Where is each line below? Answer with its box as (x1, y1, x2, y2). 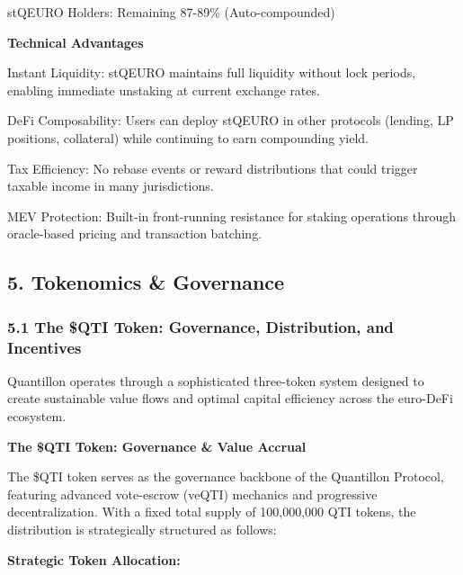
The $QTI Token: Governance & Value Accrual (7, 436, 307, 455)
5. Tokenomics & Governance (7, 268, 285, 296)
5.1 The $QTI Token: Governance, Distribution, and (7, 315, 394, 337)
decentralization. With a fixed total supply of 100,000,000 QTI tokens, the (7, 502, 416, 521)
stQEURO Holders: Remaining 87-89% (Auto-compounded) (7, 3, 335, 21)
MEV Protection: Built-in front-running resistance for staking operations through (7, 206, 457, 225)
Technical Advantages (7, 32, 144, 51)
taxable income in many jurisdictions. (7, 176, 214, 195)
